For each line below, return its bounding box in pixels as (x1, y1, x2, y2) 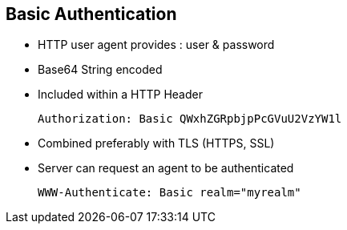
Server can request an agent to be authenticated (38, 161, 294, 176)
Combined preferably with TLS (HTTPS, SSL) (38, 136, 275, 151)
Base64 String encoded (38, 63, 163, 77)
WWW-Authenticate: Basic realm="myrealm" (38, 186, 301, 200)
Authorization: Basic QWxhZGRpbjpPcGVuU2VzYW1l (38, 112, 342, 126)
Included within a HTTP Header (38, 87, 203, 102)
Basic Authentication (6, 4, 177, 24)
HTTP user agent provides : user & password (38, 38, 275, 52)
